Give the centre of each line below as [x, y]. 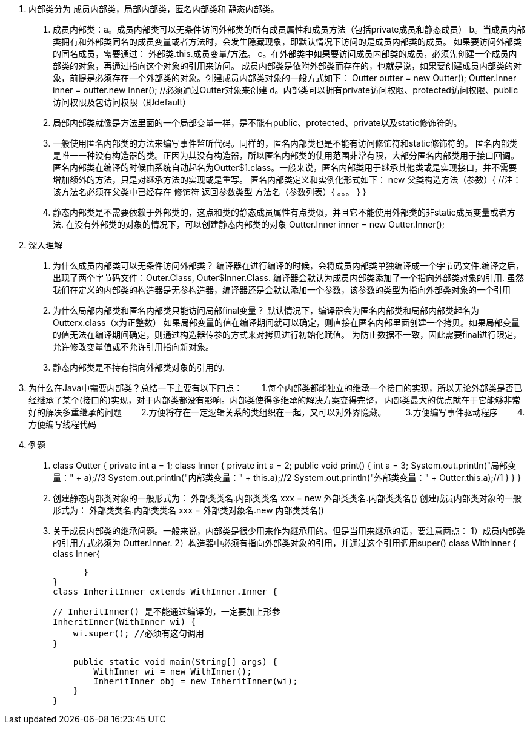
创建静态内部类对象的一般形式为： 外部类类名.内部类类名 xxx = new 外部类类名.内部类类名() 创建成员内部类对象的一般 [287, 498]
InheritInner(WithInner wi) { [124, 622]
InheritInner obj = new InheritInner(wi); [196, 681]
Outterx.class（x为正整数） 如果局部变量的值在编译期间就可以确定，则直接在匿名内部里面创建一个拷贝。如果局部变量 [286, 322]
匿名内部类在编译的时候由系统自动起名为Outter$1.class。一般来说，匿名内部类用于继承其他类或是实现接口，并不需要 [285, 167]
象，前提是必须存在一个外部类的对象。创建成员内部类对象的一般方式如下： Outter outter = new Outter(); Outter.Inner [285, 78]
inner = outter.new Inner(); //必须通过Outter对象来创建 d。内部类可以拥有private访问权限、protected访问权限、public [286, 90]
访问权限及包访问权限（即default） [122, 102]
